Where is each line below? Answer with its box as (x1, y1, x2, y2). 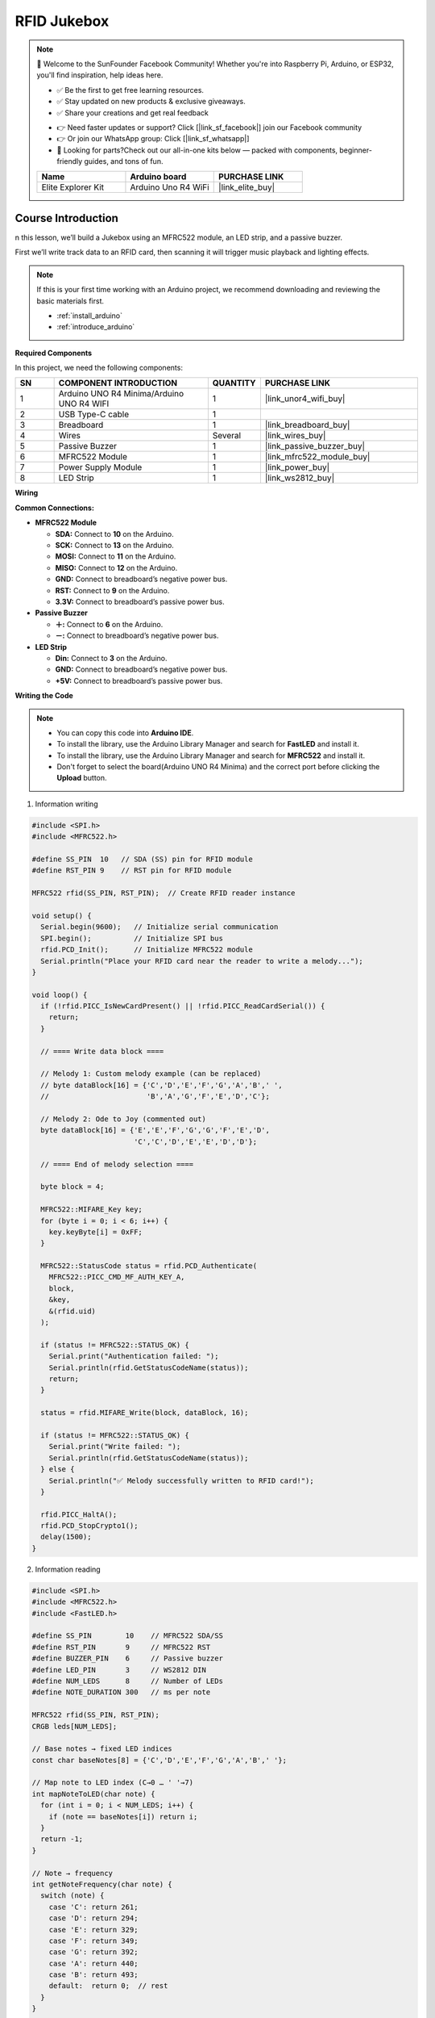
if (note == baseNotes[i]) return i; (48, 1812, 198, 1821)
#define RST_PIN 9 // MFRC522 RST (31, 1643, 211, 1652)
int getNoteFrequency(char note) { (31, 1879, 172, 1889)
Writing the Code (14, 691, 74, 701)
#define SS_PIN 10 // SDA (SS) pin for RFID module (31, 855, 253, 864)
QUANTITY (212, 378, 256, 389)
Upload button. (56, 773, 108, 783)
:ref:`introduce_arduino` (56, 322, 135, 332)
